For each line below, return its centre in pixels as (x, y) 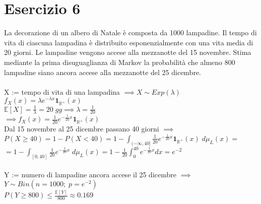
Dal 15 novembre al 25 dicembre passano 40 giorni (82, 129)
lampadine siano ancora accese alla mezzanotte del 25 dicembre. (103, 72)
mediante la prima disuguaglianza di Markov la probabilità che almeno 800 (120, 62)
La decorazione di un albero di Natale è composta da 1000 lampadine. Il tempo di (130, 32)
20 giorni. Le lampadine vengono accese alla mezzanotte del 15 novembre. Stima (128, 52)
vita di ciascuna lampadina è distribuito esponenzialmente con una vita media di (129, 42)
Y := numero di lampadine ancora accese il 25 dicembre (90, 174)
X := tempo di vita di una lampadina (62, 91)
